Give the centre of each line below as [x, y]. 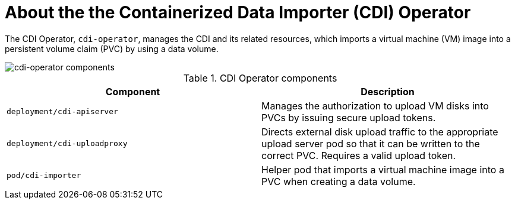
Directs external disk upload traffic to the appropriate [380, 132]
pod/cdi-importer [44, 176]
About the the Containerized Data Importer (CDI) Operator [238, 12]
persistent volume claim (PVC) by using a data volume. [112, 48]
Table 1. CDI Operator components [260, 78]
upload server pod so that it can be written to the [371, 143]
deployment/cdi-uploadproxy [67, 144]
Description [388, 91]
